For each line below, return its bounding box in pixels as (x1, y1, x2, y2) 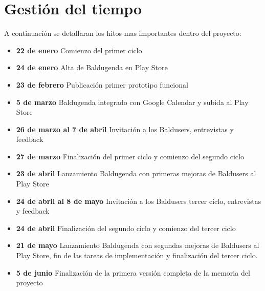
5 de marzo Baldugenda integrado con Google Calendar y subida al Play (16, 96, 249, 107)
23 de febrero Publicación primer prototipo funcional (16, 79, 188, 90)
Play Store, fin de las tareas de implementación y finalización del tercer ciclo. (16, 250, 258, 261)
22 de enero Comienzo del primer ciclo (16, 45, 142, 55)
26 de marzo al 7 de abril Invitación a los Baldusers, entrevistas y (16, 123, 234, 134)
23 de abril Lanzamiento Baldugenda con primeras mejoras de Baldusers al (16, 168, 256, 179)
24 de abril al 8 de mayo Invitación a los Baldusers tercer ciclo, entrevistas (16, 195, 261, 206)
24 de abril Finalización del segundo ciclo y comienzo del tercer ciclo (16, 222, 236, 233)
